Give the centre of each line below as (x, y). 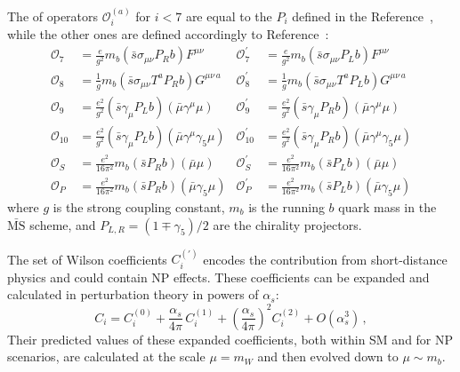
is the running (286, 207)
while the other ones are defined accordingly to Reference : (168, 34)
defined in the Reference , (363, 16)
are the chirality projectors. (287, 224)
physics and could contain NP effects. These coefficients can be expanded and (218, 277)
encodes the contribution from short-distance (325, 259)
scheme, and (63, 224)
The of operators (53, 16)
